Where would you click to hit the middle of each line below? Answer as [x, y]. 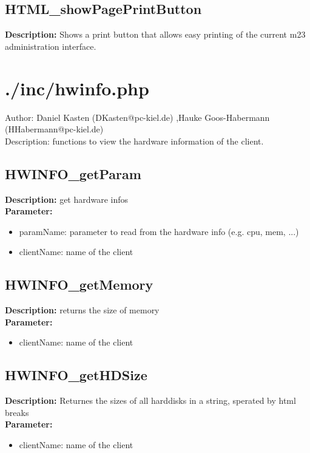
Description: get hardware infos [67, 199]
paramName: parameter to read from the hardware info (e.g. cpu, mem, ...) [159, 231]
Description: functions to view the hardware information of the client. [134, 141]
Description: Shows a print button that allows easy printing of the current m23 [155, 34]
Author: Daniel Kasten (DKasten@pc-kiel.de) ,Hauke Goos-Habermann [137, 117]
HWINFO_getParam [73, 173]
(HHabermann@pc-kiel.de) [54, 129]
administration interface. [51, 46]
